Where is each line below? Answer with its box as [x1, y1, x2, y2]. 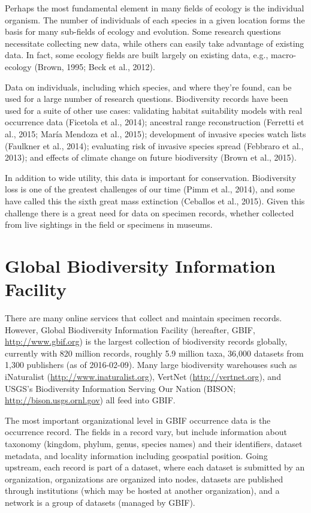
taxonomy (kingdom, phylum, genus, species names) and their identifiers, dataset [5, 437, 303, 449]
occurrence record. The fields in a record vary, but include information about [5, 426, 287, 438]
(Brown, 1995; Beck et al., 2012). [34, 60, 155, 73]
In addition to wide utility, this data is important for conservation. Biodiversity [5, 171, 297, 183]
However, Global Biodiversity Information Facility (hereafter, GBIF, [5, 323, 255, 336]
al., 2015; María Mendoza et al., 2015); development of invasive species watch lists [5, 127, 306, 140]
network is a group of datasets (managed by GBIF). [5, 496, 195, 508]
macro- [271, 49, 297, 61]
